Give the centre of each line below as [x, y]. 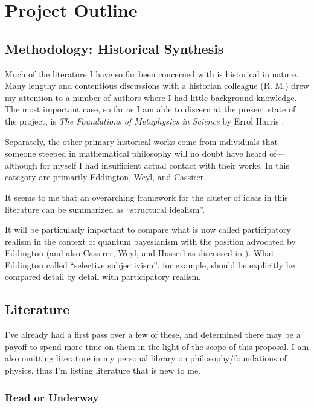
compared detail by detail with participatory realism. [103, 277]
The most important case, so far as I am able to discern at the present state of [150, 109]
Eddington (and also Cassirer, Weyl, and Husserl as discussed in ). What [140, 253]
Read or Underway [52, 397]
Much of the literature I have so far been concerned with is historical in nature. [152, 73]
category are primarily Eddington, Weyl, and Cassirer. [106, 177]
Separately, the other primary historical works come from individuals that [142, 141]
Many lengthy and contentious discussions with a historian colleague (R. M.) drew [157, 86]
